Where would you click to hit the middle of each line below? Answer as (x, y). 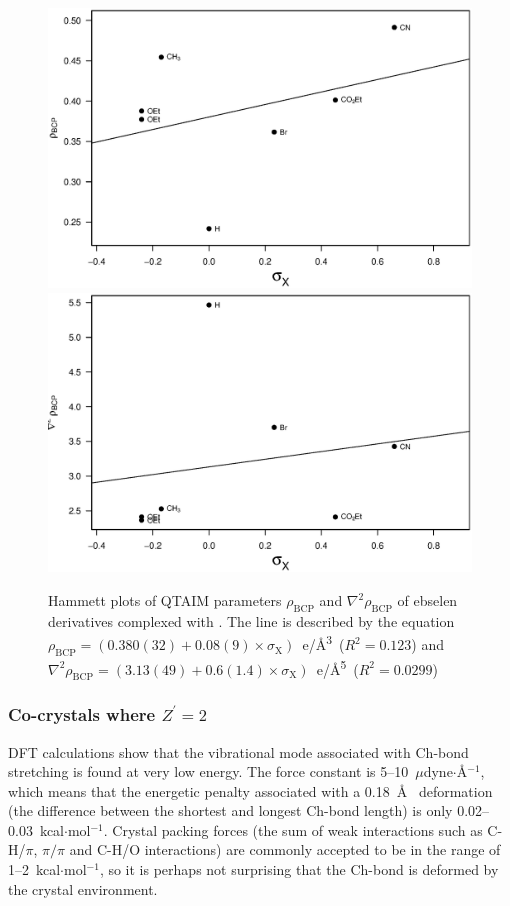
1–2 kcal (34, 869)
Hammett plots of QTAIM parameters (165, 600)
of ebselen (427, 600)
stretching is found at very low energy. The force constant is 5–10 (208, 771)
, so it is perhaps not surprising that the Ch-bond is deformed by (299, 869)
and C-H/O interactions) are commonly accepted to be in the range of (285, 849)
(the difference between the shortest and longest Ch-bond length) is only (230, 810)
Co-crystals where (82, 714)
